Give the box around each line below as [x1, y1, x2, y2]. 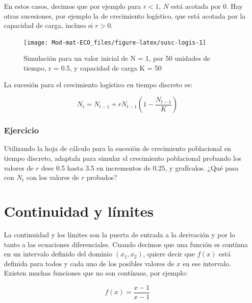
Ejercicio [4, 124, 39, 136]
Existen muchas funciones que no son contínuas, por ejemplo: [4, 268, 188, 278]
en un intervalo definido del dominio [4, 249, 112, 259]
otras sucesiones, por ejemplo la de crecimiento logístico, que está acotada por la [4, 10, 246, 21]
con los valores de [26, 172, 79, 182]
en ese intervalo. [182, 258, 231, 268]
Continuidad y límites [4, 201, 154, 221]
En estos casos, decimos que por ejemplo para [4, 1, 141, 11]
